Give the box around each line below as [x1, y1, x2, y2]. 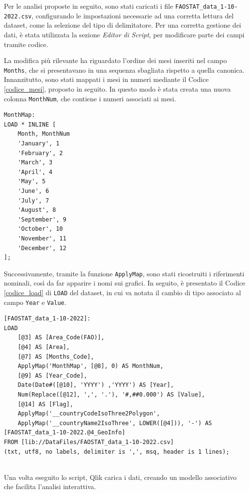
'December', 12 [17, 244, 66, 252]
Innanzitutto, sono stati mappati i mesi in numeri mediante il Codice [4, 74, 209, 84]
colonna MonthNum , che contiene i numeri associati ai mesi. [4, 93, 176, 103]
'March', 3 [17, 159, 53, 166]
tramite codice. [4, 39, 48, 49]
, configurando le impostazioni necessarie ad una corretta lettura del [31, 10, 234, 20]
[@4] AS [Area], [17, 344, 70, 351]
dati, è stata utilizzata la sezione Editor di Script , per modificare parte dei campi [4, 29, 245, 39]
